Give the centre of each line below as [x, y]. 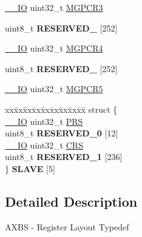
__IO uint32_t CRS [44, 145]
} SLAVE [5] [30, 168]
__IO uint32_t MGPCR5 [54, 89]
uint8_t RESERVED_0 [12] [62, 133]
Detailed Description [71, 201]
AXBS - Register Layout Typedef [67, 226]
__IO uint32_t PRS [44, 121]
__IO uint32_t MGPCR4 [54, 48]
